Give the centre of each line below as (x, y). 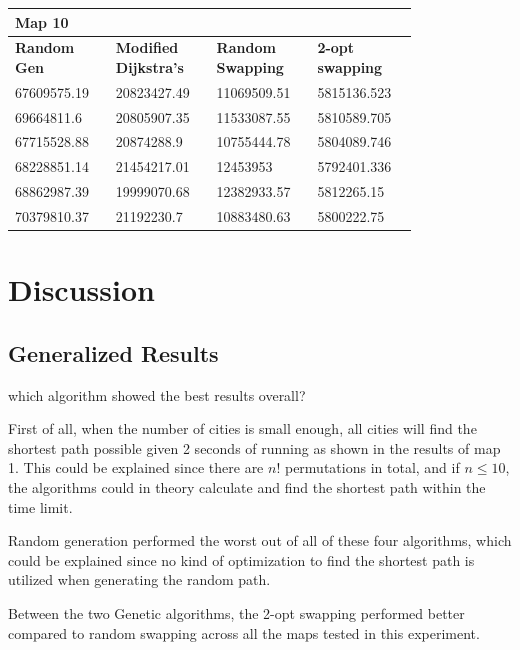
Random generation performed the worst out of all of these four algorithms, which (260, 540)
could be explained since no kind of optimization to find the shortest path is (241, 559)
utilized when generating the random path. (139, 579)
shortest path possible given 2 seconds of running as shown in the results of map (254, 447)
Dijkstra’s (149, 66)
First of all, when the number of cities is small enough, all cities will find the (242, 428)
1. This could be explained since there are (136, 467)
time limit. (40, 506)
